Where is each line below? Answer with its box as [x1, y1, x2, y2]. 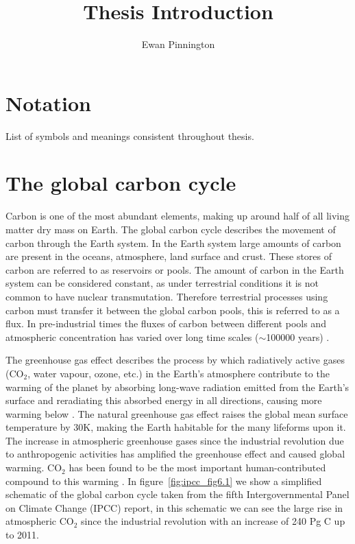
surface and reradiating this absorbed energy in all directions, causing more [5, 393, 322, 407]
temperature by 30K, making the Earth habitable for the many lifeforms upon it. [5, 420, 346, 434]
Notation [5, 88, 91, 117]
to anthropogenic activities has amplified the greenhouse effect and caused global [5, 447, 345, 461]
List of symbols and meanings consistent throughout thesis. [5, 128, 254, 143]
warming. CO [5, 460, 62, 475]
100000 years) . [266, 329, 330, 344]
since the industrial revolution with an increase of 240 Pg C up [81, 514, 345, 528]
